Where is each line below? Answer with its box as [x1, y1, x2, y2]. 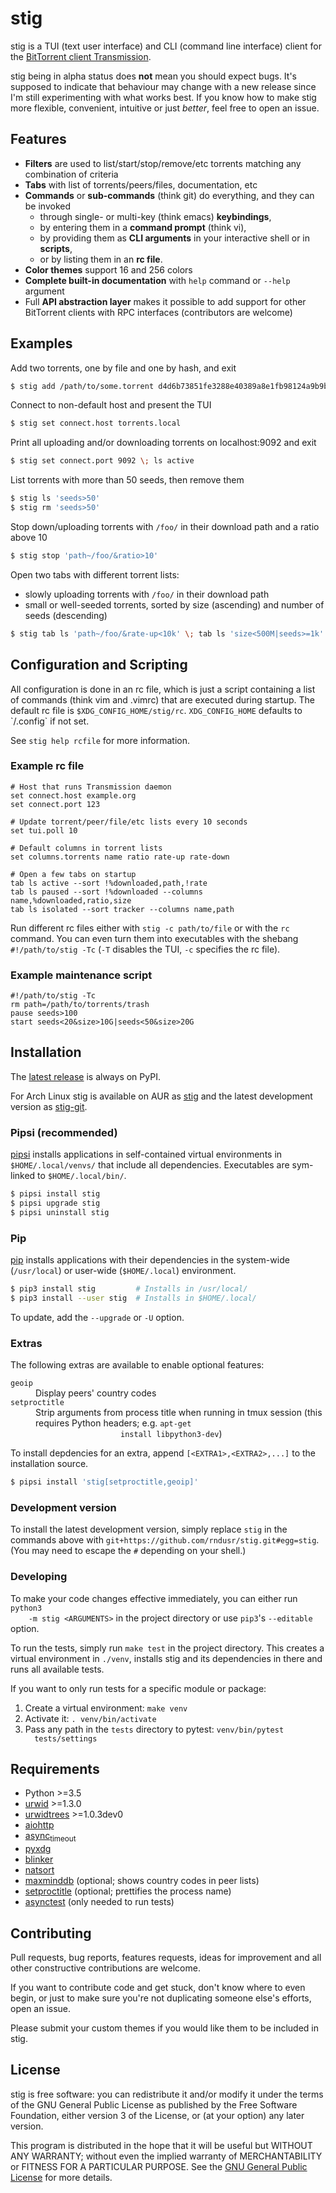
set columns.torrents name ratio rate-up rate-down [10, 852, 230, 862]
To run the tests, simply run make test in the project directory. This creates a [10, 1642, 325, 1654]
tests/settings [34, 1733, 98, 1744]
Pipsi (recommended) [10, 1125, 118, 1139]
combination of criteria [24, 168, 119, 180]
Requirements [10, 1761, 100, 1778]
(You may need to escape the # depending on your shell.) [10, 1545, 247, 1557]
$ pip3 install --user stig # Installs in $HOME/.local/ [10, 1293, 257, 1303]
